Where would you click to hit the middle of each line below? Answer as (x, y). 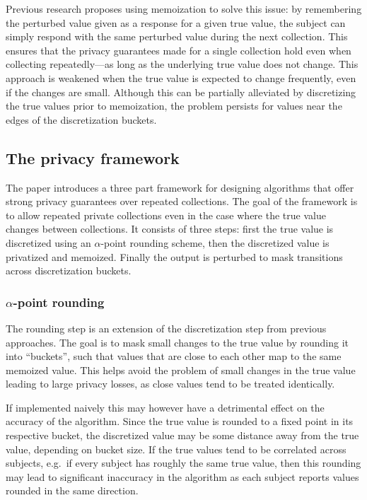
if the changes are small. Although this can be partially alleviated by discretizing (181, 92)
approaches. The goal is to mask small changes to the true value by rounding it (177, 342)
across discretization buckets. (69, 271)
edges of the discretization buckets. (81, 119)
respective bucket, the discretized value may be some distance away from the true (182, 435)
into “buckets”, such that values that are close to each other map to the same (174, 356)
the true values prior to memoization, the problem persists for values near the (174, 106)
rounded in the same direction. (72, 490)
